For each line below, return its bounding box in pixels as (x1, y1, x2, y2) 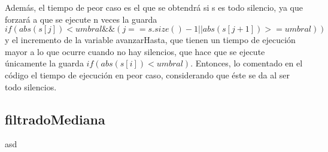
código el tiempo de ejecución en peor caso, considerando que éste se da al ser (5, 68, 290, 81)
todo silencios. (5, 80, 57, 93)
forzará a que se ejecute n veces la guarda (5, 13, 157, 25)
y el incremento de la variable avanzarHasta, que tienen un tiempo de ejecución (5, 34, 296, 46)
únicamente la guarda (5, 57, 84, 69)
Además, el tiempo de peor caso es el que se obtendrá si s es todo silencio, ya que (5, 1, 303, 13)
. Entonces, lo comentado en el (190, 57, 303, 69)
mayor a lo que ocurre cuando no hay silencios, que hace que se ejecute (5, 45, 265, 57)
